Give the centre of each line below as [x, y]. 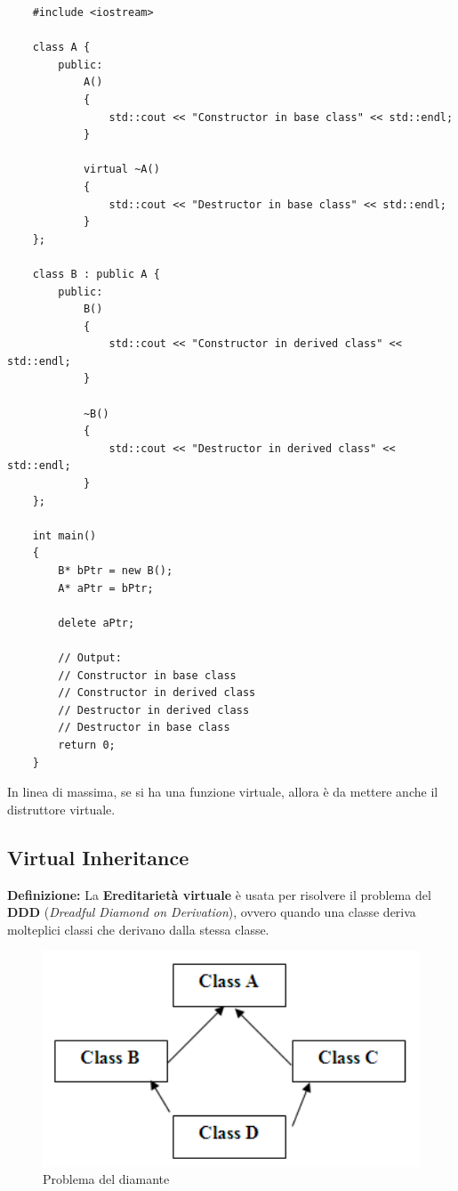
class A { [61, 48]
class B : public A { [96, 274]
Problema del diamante [106, 1179]
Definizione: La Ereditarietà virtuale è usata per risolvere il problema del [219, 894]
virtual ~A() [121, 170]
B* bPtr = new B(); [116, 571]
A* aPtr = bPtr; [106, 588]
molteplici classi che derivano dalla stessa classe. [138, 929]
